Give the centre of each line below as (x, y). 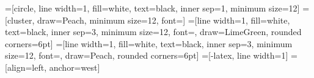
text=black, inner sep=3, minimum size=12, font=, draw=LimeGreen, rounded (153, 32)
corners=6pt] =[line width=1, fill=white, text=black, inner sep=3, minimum (149, 43)
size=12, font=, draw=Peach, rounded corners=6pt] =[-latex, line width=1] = (151, 55)
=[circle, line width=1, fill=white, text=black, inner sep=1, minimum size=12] (152, 8)
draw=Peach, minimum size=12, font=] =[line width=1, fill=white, (164, 20)
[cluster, (20, 20)
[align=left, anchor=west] (53, 67)
